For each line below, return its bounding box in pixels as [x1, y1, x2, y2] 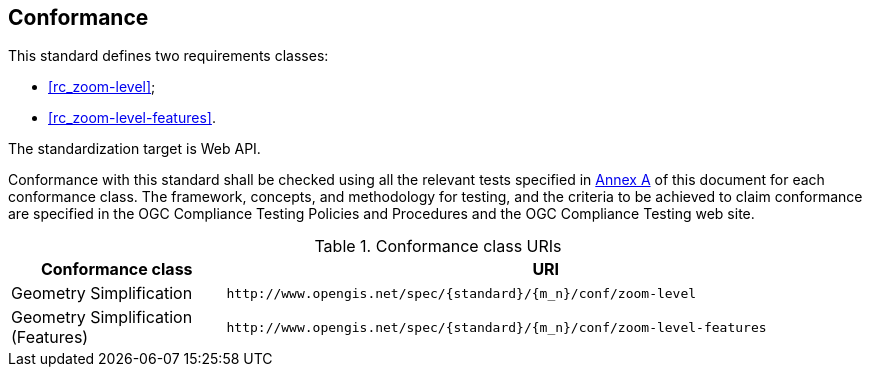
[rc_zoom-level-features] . [48, 109, 216, 127]
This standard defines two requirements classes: [8, 47, 329, 65]
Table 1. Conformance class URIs [314, 236, 562, 257]
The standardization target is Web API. [8, 140, 261, 158]
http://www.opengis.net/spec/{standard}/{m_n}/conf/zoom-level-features [226, 319, 767, 335]
